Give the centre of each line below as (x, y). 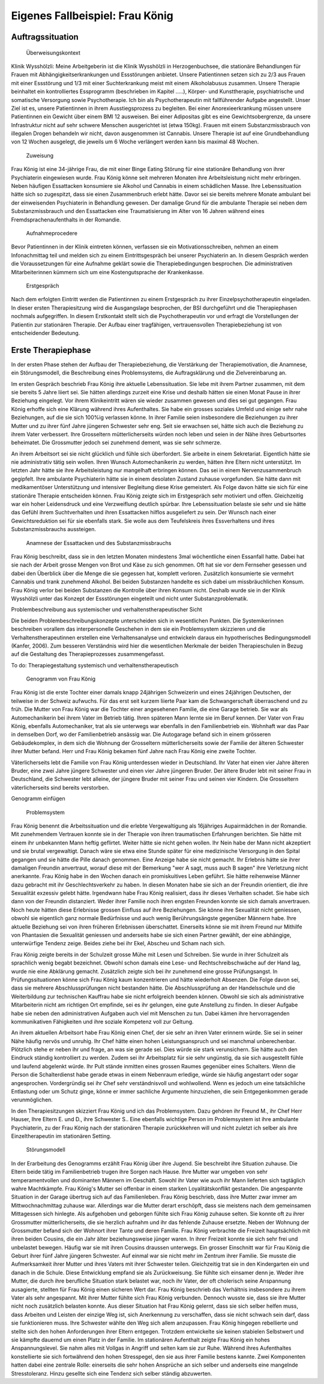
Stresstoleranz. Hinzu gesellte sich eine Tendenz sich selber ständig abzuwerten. (112, 1373)
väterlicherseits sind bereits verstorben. (60, 787)
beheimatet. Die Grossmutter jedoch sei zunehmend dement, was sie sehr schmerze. (116, 443)
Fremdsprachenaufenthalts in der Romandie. (66, 220)
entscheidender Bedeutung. (46, 332)
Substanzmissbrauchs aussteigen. (53, 529)
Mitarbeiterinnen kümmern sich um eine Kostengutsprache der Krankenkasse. (107, 272)
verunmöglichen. (32, 1100)
